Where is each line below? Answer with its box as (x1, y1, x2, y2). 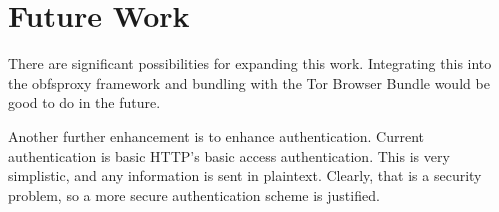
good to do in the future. (8, 92, 161, 113)
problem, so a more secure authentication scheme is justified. (8, 184, 380, 205)
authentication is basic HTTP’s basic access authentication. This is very (8, 145, 450, 166)
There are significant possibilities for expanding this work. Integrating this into (8, 53, 492, 74)
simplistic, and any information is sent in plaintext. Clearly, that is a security (8, 165, 482, 186)
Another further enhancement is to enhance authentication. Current (8, 125, 425, 146)
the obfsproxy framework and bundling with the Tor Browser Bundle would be (8, 72, 490, 93)
